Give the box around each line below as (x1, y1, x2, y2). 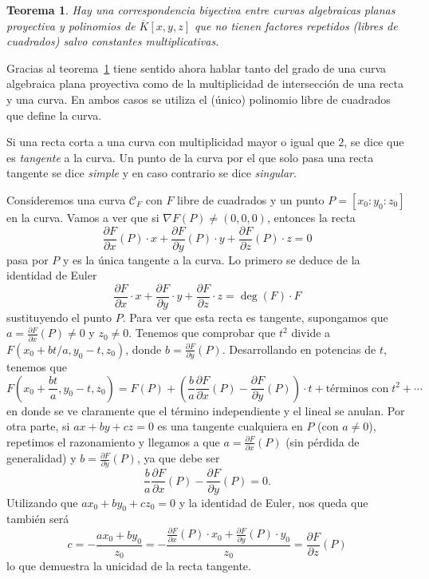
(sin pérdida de (285, 433, 360, 450)
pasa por (6, 251, 49, 268)
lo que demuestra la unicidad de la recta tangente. (6, 557, 251, 574)
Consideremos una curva (6, 191, 126, 208)
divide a (291, 324, 331, 341)
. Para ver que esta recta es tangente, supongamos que (122, 308, 388, 325)
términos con (325, 383, 389, 395)
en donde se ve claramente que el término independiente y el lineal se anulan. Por (6, 402, 405, 418)
